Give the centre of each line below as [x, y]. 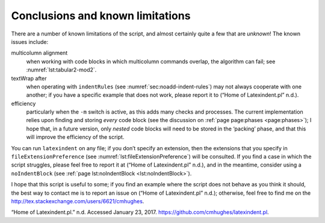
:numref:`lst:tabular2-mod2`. [61, 70]
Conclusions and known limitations [101, 16]
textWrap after [29, 78]
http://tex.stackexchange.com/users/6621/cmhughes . [78, 201]
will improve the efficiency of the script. [75, 137]
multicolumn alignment [39, 53]
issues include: [30, 41]
